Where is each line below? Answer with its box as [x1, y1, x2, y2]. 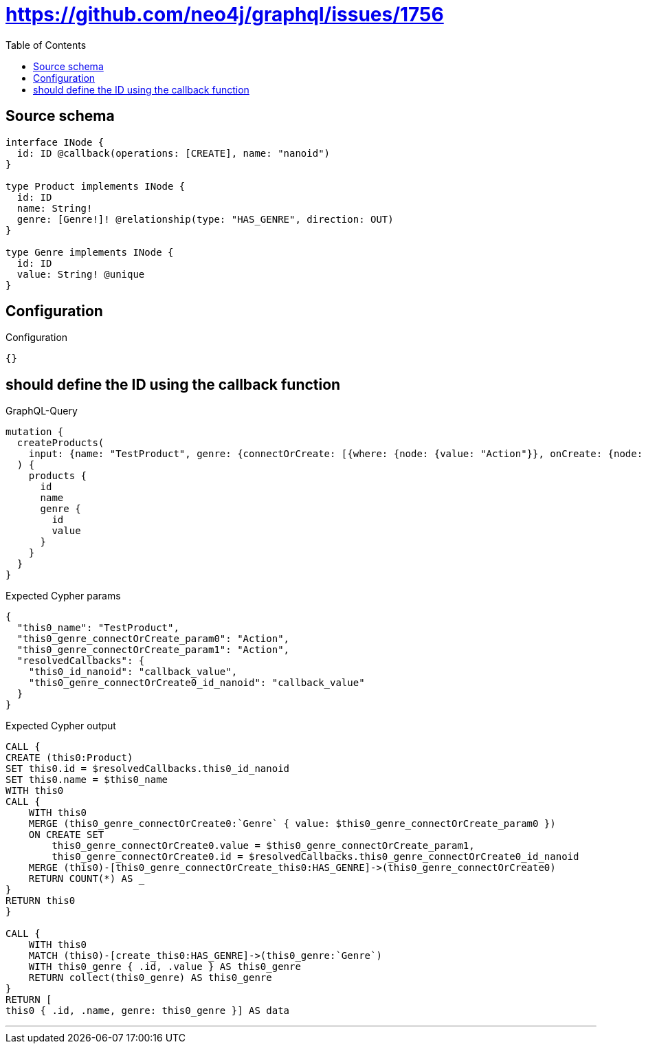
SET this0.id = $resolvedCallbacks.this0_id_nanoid [5, 763, 290, 775]
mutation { [5, 426, 64, 438]
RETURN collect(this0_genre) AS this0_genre [28, 972, 272, 984]
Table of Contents [5, 38, 87, 51]
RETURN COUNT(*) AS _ [28, 873, 145, 885]
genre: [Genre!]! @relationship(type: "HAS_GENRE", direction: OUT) [16, 213, 394, 225]
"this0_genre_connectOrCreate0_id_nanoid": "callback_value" [28, 677, 365, 689]
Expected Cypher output [5, 720, 116, 732]
